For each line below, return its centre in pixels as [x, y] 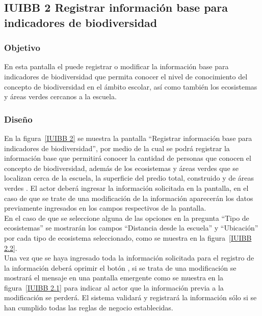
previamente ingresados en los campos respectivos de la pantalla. [105, 208]
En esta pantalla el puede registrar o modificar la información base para [116, 66]
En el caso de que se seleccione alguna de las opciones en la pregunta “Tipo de [127, 218]
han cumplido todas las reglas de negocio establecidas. [89, 308]
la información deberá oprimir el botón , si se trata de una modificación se [120, 267]
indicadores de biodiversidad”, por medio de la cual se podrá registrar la [117, 148]
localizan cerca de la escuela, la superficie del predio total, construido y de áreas [129, 178]
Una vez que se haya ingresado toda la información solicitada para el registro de [129, 258]
